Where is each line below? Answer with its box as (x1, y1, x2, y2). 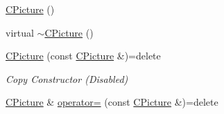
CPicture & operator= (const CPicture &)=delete (6, 95, 218, 109)
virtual (6, 25, 34, 39)
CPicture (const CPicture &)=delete (6, 48, 161, 63)
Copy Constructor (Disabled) (6, 71, 128, 86)
